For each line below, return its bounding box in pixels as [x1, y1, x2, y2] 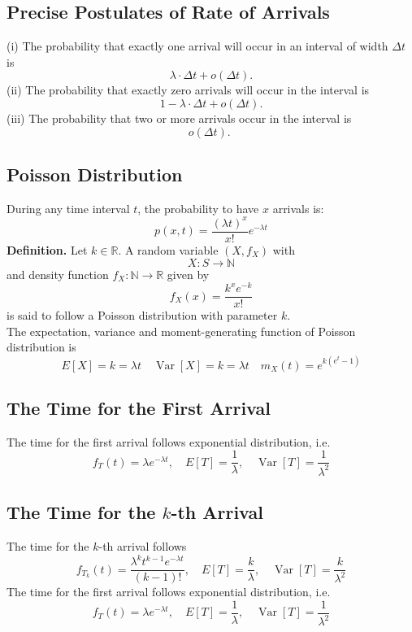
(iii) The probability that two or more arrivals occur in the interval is [7, 109, 352, 126]
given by [167, 265, 210, 282]
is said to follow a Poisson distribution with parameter [7, 307, 278, 324]
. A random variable [118, 241, 219, 258]
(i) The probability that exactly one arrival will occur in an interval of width [7, 37, 388, 54]
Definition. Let [7, 241, 88, 258]
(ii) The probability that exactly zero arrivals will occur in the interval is [7, 81, 370, 98]
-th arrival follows [98, 537, 187, 554]
